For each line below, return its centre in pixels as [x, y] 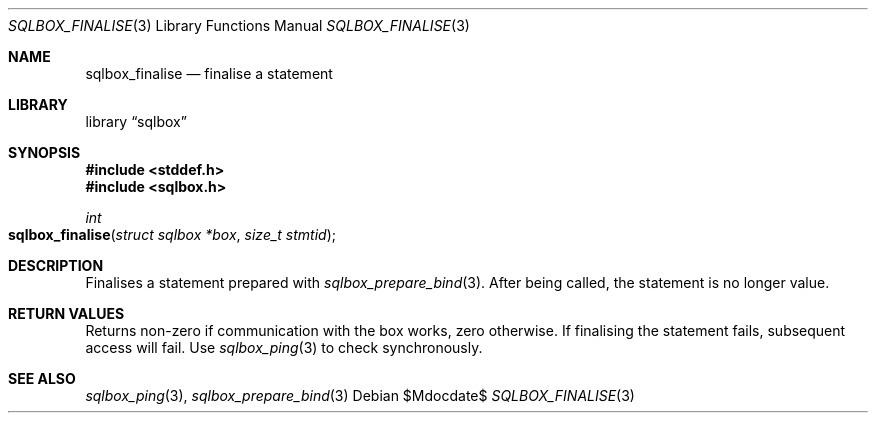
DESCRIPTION [56, 265]
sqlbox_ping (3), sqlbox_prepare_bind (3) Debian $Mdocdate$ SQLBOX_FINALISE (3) [360, 395]
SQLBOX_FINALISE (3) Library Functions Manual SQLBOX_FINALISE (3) [239, 25]
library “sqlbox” [136, 121]
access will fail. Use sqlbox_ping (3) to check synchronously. [284, 347]
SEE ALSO [42, 378]
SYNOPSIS [44, 152]
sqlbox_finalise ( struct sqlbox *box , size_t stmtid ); [172, 234]
